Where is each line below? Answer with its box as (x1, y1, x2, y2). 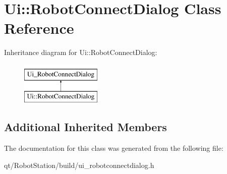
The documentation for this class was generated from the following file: (4, 143, 223, 153)
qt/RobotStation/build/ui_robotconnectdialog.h (4, 159, 154, 170)
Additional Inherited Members (4, 119, 167, 135)
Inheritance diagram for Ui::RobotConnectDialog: (4, 47, 157, 57)
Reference (4, 18, 74, 38)
